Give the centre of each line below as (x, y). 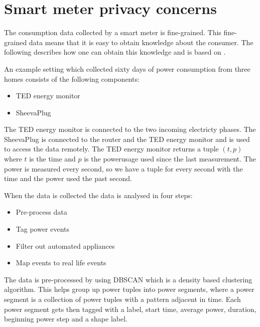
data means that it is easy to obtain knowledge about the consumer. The (141, 42)
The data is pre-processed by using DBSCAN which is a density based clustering (128, 279)
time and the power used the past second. (68, 178)
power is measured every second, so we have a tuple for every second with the (123, 168)
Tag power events (43, 229)
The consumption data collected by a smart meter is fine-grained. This (113, 32)
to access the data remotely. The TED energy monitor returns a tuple (111, 149)
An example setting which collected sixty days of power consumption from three (127, 68)
